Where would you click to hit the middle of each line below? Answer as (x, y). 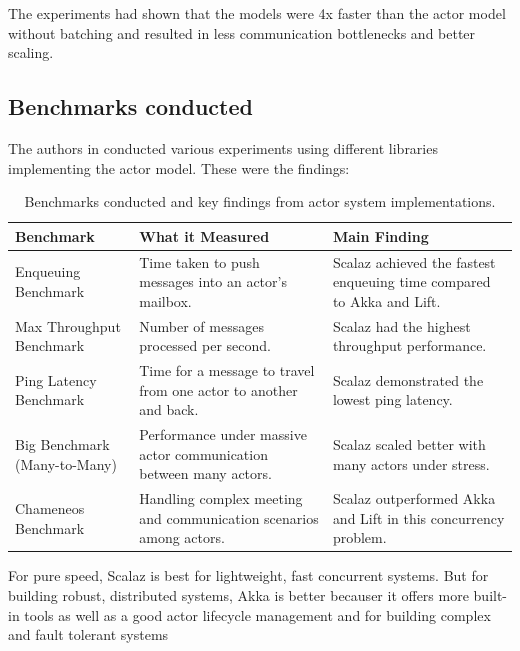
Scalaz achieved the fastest (414, 261)
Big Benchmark (62, 443)
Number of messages (201, 325)
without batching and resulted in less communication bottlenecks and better (242, 32)
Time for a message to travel (227, 370)
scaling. (31, 52)
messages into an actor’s (213, 281)
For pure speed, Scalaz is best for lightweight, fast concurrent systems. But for (248, 575)
